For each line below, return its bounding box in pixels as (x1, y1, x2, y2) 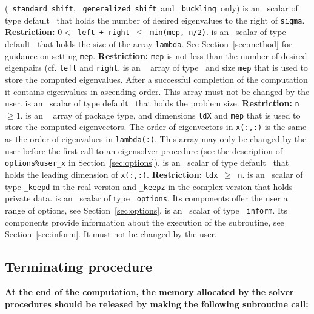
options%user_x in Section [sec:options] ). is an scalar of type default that (5, 156, 289, 169)
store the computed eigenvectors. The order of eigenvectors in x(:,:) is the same (5, 120, 307, 133)
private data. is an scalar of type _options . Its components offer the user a (5, 192, 288, 204)
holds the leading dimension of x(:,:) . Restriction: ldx (5, 168, 218, 180)
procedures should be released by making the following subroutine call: (5, 297, 309, 310)
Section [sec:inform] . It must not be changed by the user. (5, 227, 217, 240)
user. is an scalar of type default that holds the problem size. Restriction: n (5, 97, 299, 110)
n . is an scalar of (238, 168, 303, 180)
